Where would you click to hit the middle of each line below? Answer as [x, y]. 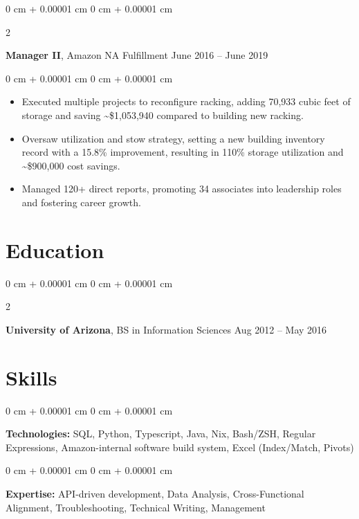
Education [55, 249]
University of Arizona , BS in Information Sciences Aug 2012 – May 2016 [166, 329]
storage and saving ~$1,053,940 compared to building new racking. [163, 115]
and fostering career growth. [81, 202]
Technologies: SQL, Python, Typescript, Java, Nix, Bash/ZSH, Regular [161, 434]
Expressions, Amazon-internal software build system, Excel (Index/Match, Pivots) [180, 447]
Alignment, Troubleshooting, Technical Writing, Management [136, 507]
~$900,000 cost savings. [71, 165]
